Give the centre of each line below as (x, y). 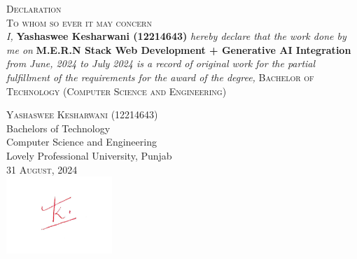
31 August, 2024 (42, 169)
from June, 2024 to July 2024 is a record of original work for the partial (161, 63)
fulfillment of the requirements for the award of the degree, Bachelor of (160, 77)
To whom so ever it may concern (79, 22)
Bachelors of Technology (58, 128)
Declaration (34, 8)
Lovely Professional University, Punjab (89, 155)
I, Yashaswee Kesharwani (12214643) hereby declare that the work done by (176, 36)
